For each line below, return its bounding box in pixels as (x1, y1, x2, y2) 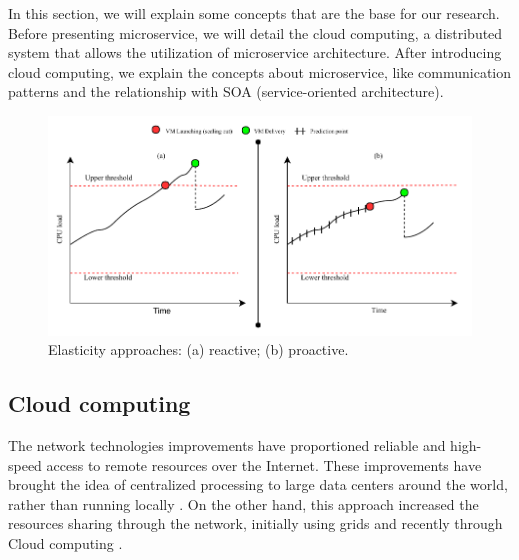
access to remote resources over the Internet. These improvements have (46, 454, 482, 475)
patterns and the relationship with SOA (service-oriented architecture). (8, 81, 444, 102)
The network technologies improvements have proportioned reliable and (8, 434, 446, 455)
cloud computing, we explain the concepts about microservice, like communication (8, 61, 512, 82)
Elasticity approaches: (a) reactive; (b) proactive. (48, 339, 349, 360)
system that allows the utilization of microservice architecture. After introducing (8, 42, 502, 63)
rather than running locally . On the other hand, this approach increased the (8, 493, 479, 514)
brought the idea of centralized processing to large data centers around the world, (8, 474, 508, 495)
